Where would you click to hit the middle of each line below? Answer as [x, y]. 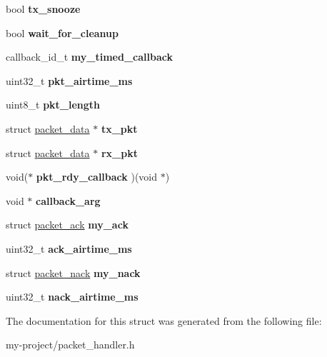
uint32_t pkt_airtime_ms [69, 80]
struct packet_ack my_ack [67, 225]
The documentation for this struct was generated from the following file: [164, 320]
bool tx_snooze [43, 9]
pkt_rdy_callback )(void [97, 177]
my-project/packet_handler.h [70, 345]
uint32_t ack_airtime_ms [69, 248]
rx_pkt [119, 152]
